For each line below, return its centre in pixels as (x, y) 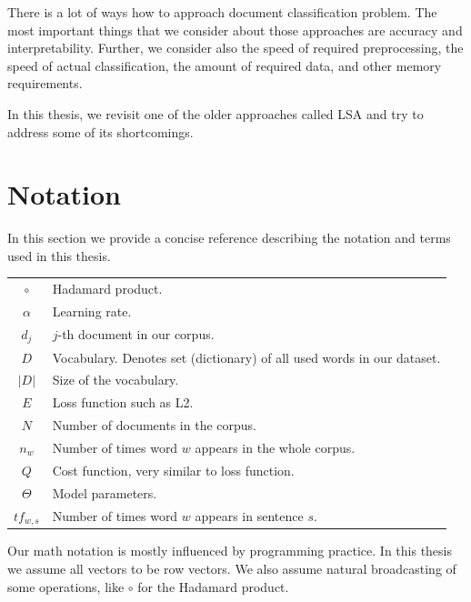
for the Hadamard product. (213, 586)
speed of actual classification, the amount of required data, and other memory (225, 65)
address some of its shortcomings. (100, 131)
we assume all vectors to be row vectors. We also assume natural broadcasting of (232, 569)
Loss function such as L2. (123, 402)
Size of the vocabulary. (115, 380)
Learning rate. (92, 311)
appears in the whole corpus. (275, 447)
